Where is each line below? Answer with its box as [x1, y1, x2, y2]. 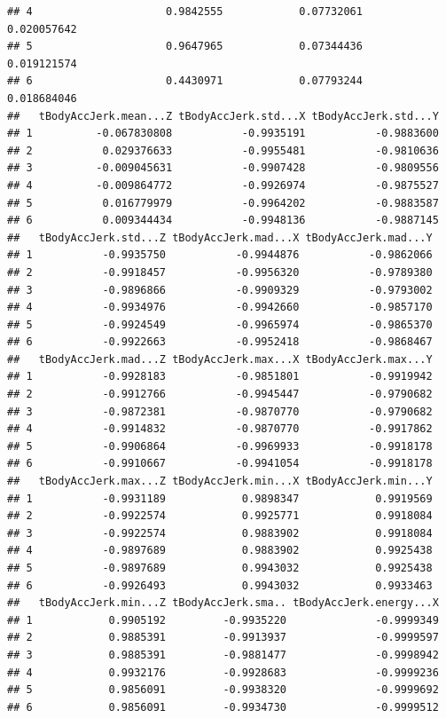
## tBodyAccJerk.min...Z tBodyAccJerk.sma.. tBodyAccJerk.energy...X [7, 596, 439, 610]
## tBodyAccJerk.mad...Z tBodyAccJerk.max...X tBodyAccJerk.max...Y [7, 352, 433, 366]
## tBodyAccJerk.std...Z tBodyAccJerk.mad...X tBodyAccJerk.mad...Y [7, 231, 433, 244]
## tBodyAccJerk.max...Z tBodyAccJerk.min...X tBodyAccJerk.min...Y [7, 475, 433, 488]
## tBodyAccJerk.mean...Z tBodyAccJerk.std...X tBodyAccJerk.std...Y [7, 109, 439, 122]
